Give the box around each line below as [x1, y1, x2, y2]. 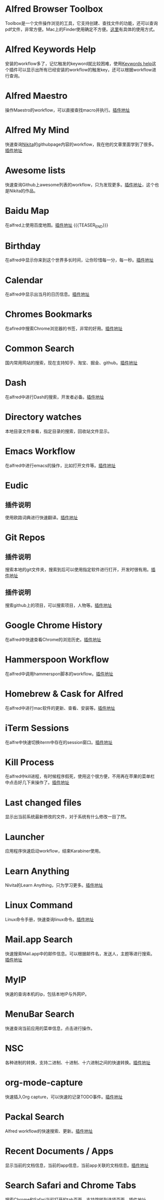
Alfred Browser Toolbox [5, 3, 103, 15]
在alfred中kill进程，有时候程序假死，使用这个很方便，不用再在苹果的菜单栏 [5, 773, 155, 779]
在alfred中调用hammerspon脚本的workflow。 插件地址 [5, 670, 113, 676]
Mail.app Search [5, 934, 73, 945]
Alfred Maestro [5, 91, 68, 101]
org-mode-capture [5, 1077, 83, 1088]
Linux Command [5, 900, 73, 911]
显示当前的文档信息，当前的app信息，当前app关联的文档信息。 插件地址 [5, 1162, 149, 1168]
